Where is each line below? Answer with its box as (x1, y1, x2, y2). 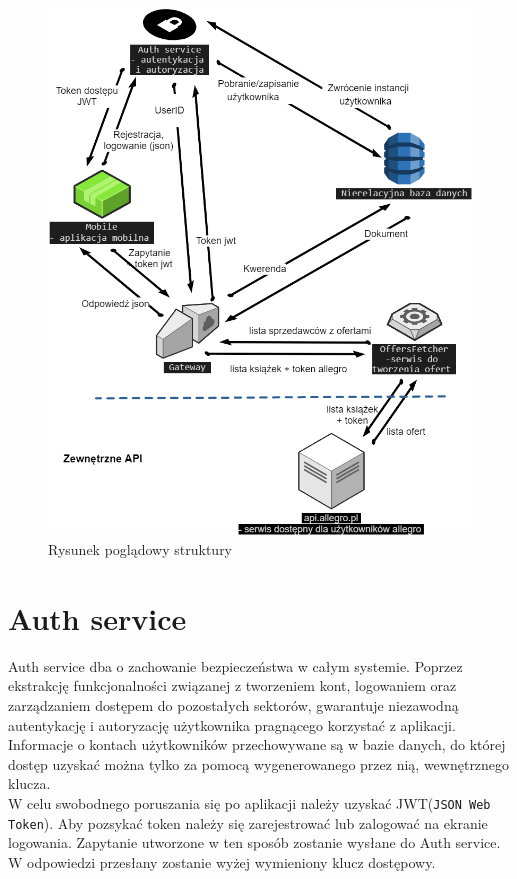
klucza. (8, 773, 51, 794)
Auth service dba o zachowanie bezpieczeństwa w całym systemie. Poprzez (8, 655, 463, 676)
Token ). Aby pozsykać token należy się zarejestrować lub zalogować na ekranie (8, 812, 488, 833)
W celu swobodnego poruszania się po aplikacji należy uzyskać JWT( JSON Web (8, 792, 491, 813)
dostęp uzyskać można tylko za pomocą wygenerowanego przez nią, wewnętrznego (8, 753, 510, 774)
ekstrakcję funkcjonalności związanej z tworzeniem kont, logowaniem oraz (8, 675, 457, 696)
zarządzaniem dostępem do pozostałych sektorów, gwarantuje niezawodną (8, 694, 459, 715)
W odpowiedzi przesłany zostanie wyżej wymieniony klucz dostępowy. (8, 851, 436, 872)
